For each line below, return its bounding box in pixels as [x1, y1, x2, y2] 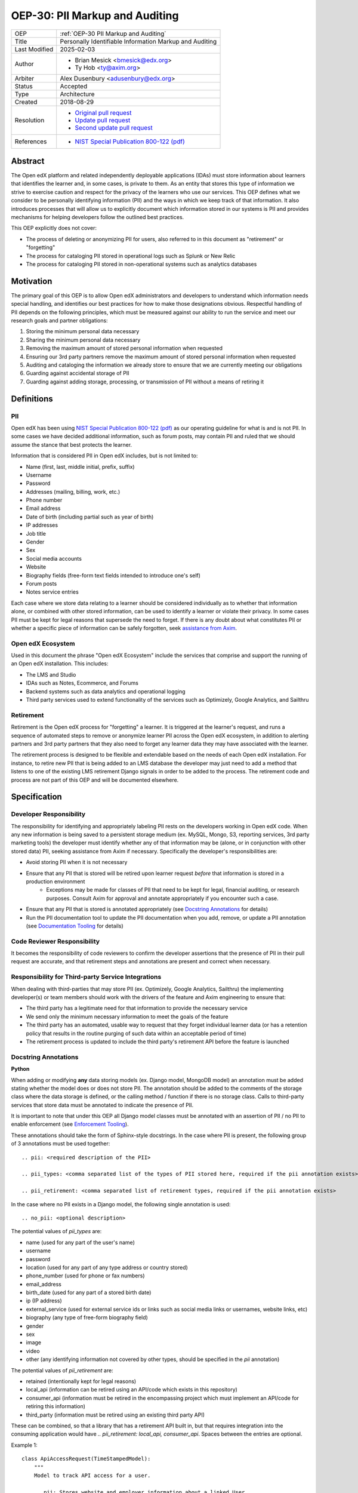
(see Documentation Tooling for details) [26, 922, 124, 929]
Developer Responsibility [11, 810, 86, 818]
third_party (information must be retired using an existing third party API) [26, 1411, 205, 1418]
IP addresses [26, 521, 58, 529]
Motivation [11, 276, 53, 286]
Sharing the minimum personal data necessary [26, 336, 141, 343]
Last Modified [14, 45, 54, 53]
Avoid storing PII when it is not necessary [26, 859, 128, 866]
